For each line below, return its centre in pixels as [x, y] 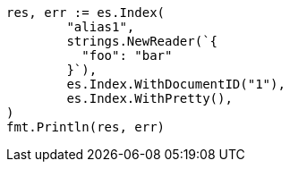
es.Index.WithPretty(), [149, 98]
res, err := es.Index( [86, 13]
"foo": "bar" [127, 55]
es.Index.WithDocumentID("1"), [176, 84]
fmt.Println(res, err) [86, 127]
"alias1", [101, 27]
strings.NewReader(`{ [142, 41]
